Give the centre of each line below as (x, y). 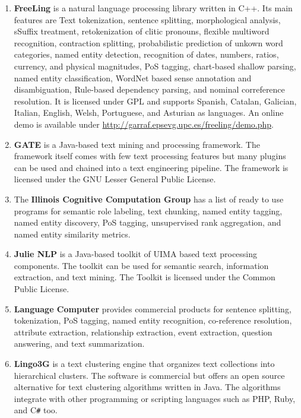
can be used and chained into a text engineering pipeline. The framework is (151, 167)
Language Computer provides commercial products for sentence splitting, (153, 308)
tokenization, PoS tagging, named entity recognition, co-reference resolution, (153, 320)
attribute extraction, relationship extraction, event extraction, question (143, 332)
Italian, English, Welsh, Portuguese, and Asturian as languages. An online (149, 113)
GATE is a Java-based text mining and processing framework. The (137, 144)
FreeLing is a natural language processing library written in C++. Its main (153, 8)
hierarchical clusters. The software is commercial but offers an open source (149, 375)
